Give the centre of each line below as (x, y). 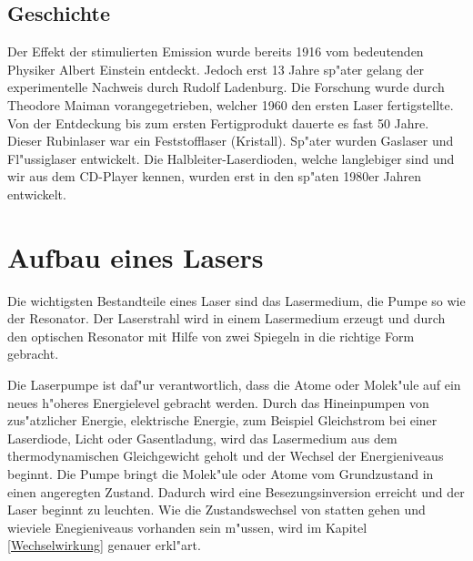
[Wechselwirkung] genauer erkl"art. (104, 545)
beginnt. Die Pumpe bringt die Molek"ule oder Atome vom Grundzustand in (221, 474)
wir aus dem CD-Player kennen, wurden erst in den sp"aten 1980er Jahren (215, 176)
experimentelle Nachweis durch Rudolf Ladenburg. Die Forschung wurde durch (226, 87)
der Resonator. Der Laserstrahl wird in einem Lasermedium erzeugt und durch (226, 318)
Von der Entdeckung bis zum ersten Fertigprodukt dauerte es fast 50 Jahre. (218, 122)
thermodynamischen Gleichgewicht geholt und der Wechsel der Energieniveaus (226, 456)
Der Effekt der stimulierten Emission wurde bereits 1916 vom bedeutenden (216, 51)
